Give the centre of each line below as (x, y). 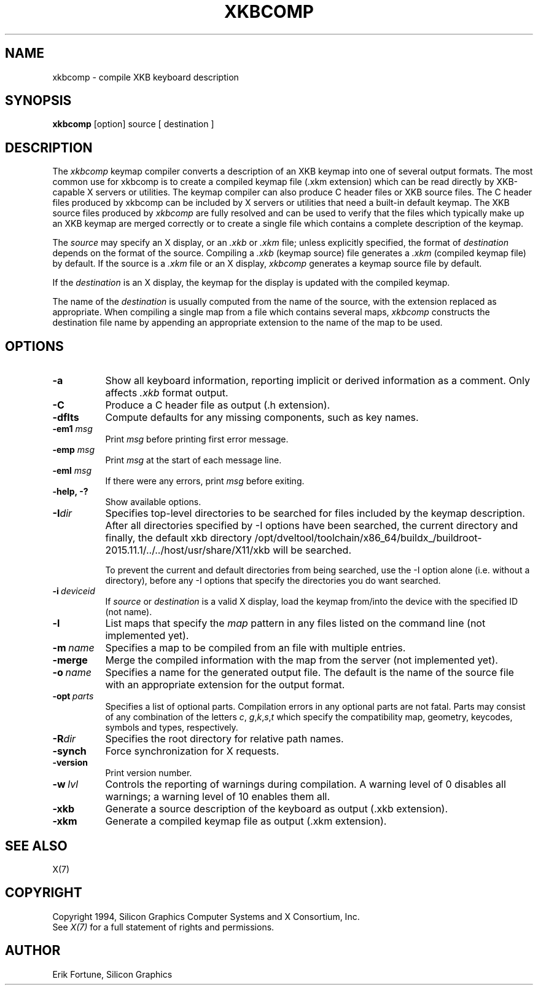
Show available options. (153, 502)
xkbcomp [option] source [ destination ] (133, 124)
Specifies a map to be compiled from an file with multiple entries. (255, 648)
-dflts (66, 418)
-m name (73, 648)
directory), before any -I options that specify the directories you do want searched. (273, 581)
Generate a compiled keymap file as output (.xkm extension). (246, 821)
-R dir (64, 739)
